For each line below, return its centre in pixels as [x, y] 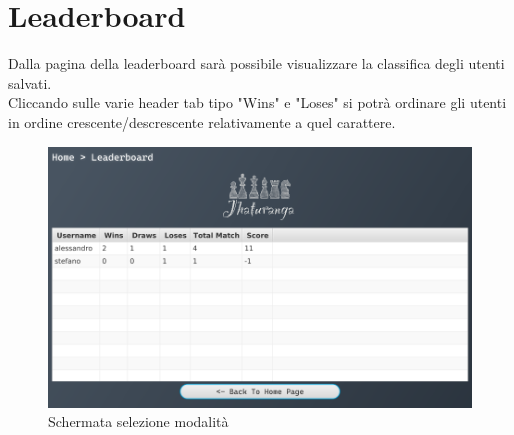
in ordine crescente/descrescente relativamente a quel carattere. [202, 121]
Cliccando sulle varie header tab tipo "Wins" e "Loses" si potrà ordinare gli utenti [257, 102]
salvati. [30, 82]
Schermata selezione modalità [138, 421]
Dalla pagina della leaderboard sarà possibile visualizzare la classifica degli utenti [256, 63]
